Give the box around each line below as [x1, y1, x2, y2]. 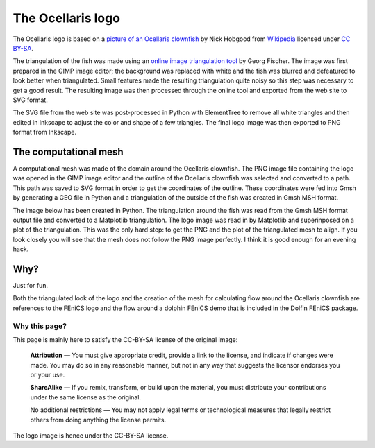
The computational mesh [12, 146, 124, 157]
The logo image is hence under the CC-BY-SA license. [12, 431, 169, 440]
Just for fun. [12, 282, 49, 289]
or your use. [30, 371, 65, 379]
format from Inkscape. [12, 128, 76, 137]
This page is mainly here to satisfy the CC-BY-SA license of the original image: [12, 335, 238, 343]
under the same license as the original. [30, 393, 142, 402]
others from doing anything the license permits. [30, 415, 167, 424]
